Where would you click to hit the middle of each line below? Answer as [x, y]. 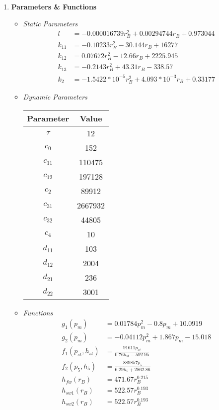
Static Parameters [50, 23]
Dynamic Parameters [55, 96]
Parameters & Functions [54, 6]
